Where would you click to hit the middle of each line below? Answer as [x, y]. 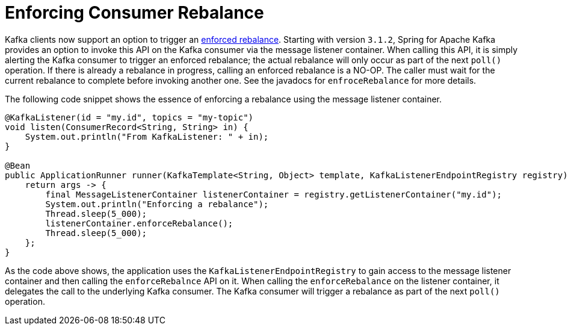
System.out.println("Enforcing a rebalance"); [157, 204]
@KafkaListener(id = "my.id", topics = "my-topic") [129, 117]
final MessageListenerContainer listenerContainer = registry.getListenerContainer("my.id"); [274, 194]
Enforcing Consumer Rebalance [134, 13]
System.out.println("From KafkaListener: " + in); [147, 136]
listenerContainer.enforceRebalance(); [139, 223]
